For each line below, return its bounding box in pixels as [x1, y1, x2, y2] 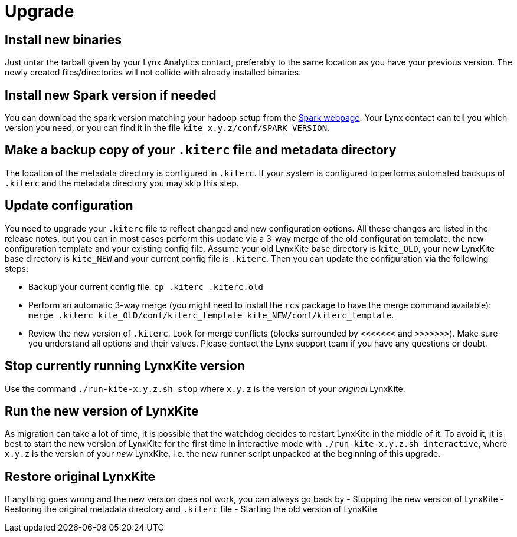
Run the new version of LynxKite [5, 403, 199, 419]
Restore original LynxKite [5, 469, 156, 484]
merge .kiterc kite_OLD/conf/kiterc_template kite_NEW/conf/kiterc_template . [28, 309, 394, 320]
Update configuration [5, 198, 133, 213]
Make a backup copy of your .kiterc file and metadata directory [5, 143, 397, 158]
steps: [5, 263, 28, 274]
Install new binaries [5, 32, 122, 47]
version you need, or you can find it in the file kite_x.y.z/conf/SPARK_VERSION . [5, 123, 330, 133]
